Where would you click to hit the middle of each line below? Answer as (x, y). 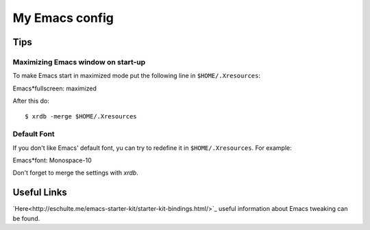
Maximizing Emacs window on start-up (79, 62)
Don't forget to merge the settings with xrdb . (75, 173)
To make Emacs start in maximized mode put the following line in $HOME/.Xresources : (136, 76)
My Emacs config (63, 18)
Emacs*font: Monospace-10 (52, 160)
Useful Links (40, 193)
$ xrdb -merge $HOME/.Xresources (81, 117)
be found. (26, 218)
